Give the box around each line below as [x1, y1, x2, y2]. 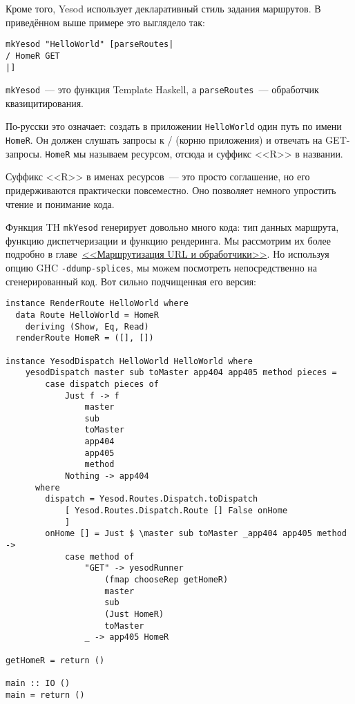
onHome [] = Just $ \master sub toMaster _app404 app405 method [45, 529, 347, 539]
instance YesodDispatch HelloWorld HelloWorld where [6, 356, 253, 366]
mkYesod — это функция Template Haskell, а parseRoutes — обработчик [6, 82, 319, 97]
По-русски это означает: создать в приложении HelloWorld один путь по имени [6, 119, 342, 133]
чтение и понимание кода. [6, 196, 115, 211]
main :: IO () [6, 678, 70, 688]
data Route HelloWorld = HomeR [15, 310, 159, 320]
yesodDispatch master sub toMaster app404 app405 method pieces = [25, 368, 337, 378]
